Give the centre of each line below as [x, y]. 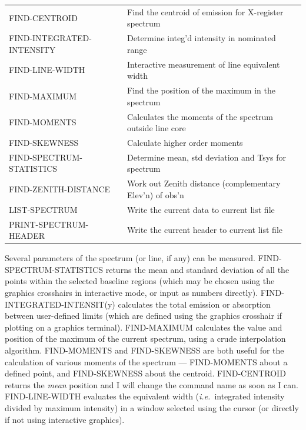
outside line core [157, 128]
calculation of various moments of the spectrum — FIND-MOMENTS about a [146, 361]
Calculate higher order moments [185, 142]
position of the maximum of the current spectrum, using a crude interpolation [145, 339]
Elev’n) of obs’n [156, 194]
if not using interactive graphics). [65, 419]
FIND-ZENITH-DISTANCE [60, 189]
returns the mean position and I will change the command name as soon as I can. [152, 384]
